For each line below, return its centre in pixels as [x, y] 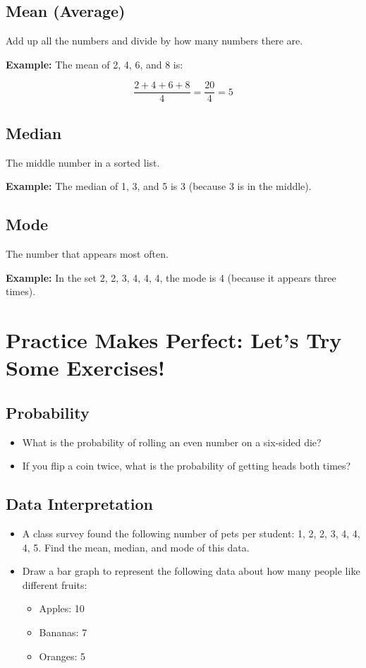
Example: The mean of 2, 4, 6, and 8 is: [94, 64]
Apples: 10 [62, 608]
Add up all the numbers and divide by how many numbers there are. [154, 41]
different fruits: [55, 584]
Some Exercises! [85, 368]
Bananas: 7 [63, 632]
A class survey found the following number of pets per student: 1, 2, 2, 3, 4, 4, [191, 533]
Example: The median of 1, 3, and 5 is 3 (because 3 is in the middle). [159, 186]
